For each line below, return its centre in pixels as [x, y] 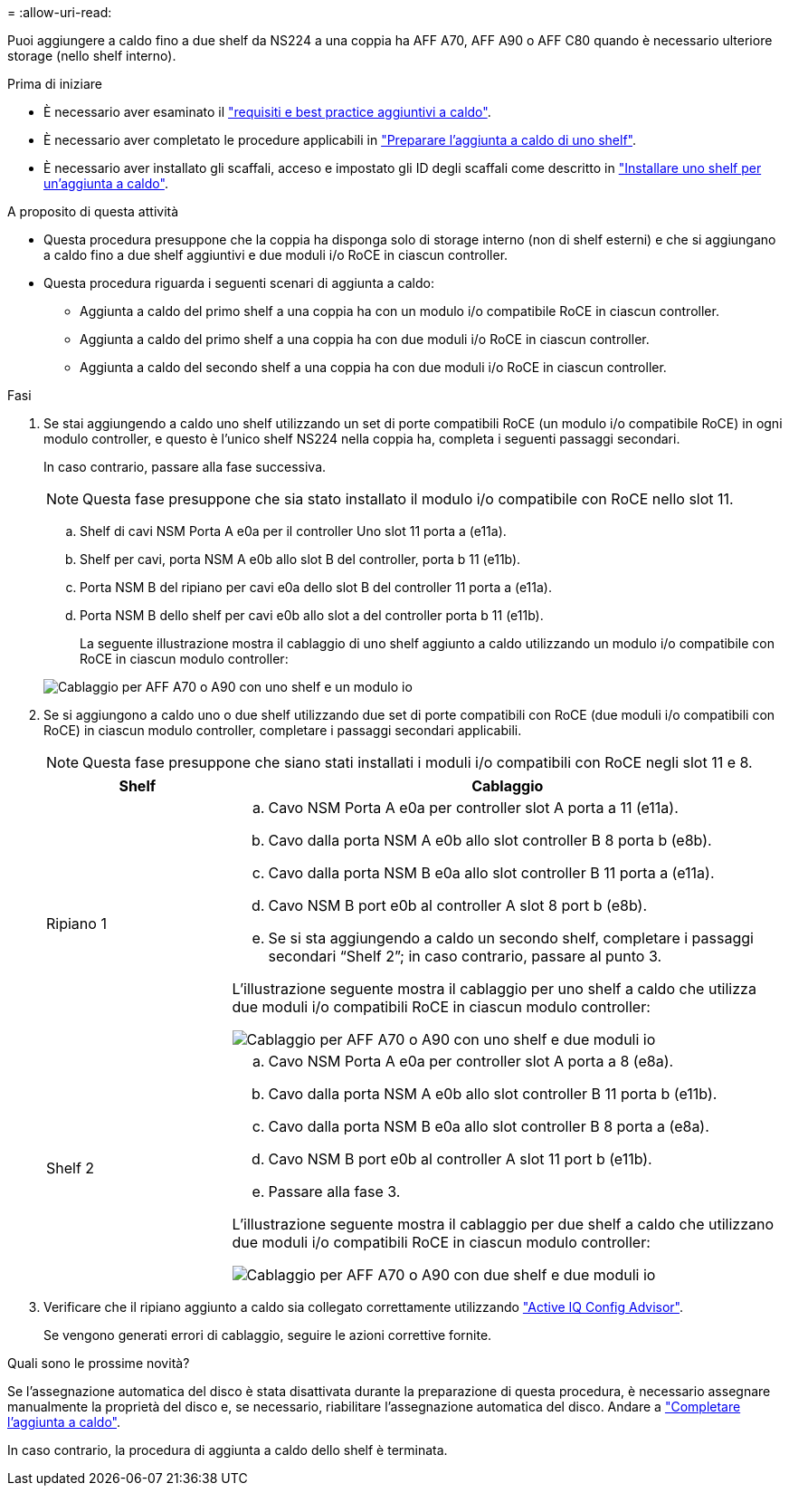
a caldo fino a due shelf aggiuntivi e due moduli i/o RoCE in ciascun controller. [276, 255]
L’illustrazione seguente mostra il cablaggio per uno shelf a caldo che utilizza [494, 989]
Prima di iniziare [55, 84]
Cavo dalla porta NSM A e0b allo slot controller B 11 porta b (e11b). [493, 1094]
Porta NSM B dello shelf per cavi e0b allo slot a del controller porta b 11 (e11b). [312, 615]
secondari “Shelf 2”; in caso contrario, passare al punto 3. [465, 956]
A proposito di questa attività [93, 211]
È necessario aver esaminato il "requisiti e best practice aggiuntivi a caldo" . [267, 112]
